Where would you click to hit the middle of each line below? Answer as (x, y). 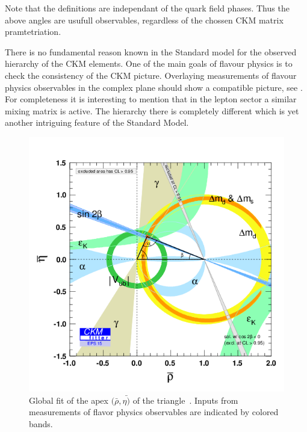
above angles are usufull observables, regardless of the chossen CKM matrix (144, 20)
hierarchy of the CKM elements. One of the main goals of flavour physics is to (149, 63)
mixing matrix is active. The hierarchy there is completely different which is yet (152, 110)
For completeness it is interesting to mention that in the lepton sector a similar (151, 99)
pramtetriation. (33, 32)
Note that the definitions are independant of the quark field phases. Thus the (147, 8)
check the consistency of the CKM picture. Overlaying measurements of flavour (151, 75)
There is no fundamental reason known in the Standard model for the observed (151, 51)
